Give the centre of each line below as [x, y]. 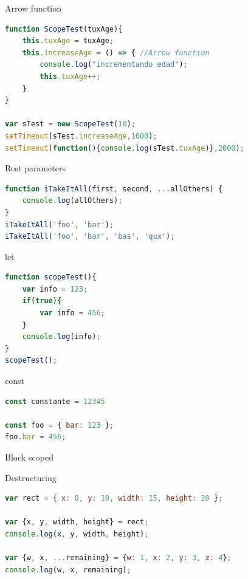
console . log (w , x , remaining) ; [68, 570]
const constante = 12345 [55, 401]
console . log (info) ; [61, 337]
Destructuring [31, 477]
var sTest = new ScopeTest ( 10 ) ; [70, 124]
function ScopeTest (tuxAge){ [64, 29]
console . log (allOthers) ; [72, 201]
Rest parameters [35, 168]
